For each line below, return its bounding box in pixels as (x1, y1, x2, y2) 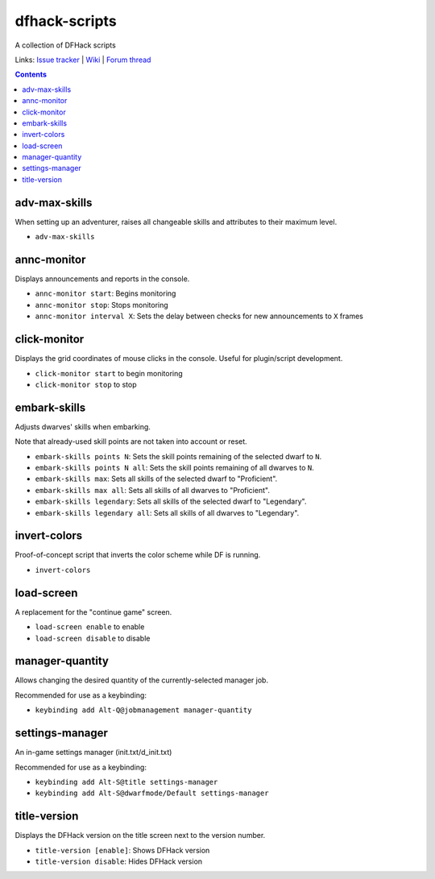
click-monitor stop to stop (35, 379, 137, 389)
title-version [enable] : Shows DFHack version (35, 845, 210, 855)
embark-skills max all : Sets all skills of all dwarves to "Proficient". (35, 485, 270, 495)
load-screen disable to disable (35, 633, 151, 643)
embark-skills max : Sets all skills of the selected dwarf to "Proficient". (35, 474, 278, 483)
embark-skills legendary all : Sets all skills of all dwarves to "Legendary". (35, 508, 300, 517)
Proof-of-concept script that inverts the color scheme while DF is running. (14, 550, 261, 560)
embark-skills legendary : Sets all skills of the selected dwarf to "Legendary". (35, 496, 307, 507)
